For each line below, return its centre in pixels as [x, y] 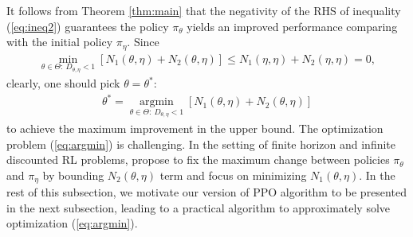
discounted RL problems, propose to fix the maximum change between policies [198, 159]
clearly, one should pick [63, 83]
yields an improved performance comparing [292, 26]
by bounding [73, 175]
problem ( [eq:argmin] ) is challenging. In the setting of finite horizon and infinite [201, 144]
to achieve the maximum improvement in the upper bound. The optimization [195, 128]
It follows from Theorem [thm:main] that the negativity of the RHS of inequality [204, 10]
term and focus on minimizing [233, 175]
